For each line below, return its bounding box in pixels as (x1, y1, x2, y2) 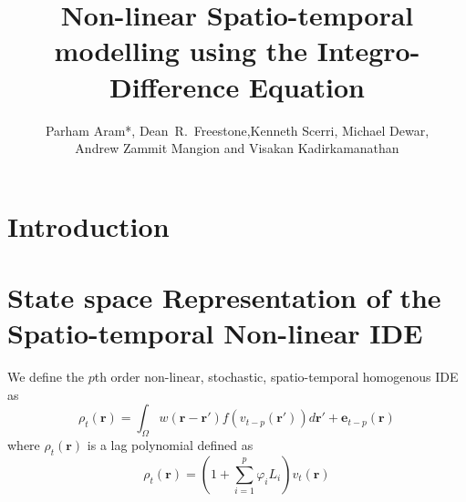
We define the (7, 367, 84, 386)
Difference (109, 67, 240, 105)
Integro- (316, 32, 420, 69)
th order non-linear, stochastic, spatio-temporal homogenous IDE (94, 367, 459, 386)
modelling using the (54, 32, 307, 69)
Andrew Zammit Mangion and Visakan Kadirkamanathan (75, 138, 399, 158)
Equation (248, 67, 366, 105)
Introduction (7, 207, 170, 244)
